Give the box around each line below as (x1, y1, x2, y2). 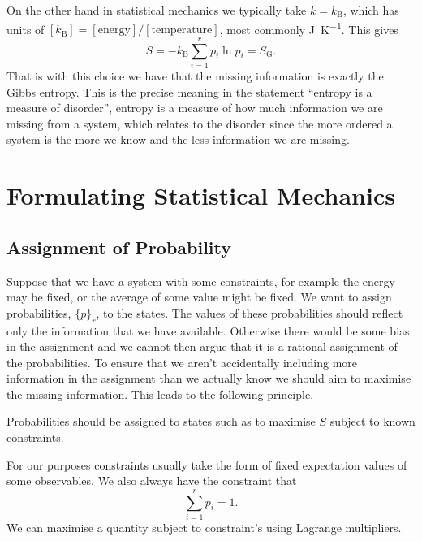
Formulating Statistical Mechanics (6, 179, 395, 212)
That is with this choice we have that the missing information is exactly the (6, 67, 384, 84)
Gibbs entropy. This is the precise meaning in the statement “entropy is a (6, 83, 372, 100)
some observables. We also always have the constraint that (6, 472, 297, 489)
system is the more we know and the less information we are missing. (6, 131, 350, 148)
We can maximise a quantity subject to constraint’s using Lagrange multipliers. (6, 518, 402, 535)
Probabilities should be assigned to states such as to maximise (6, 413, 316, 430)
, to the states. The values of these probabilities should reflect (96, 304, 403, 321)
